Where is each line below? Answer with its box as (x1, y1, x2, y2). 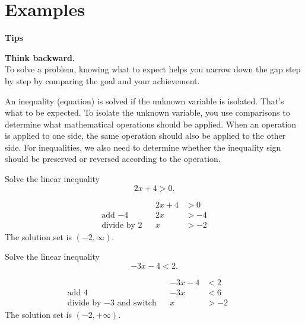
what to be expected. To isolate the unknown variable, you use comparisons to (5, 106, 290, 119)
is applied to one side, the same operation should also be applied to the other (5, 129, 286, 142)
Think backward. (5, 51, 75, 63)
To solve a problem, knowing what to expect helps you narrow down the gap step (5, 63, 301, 75)
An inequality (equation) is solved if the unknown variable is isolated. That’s (5, 94, 284, 107)
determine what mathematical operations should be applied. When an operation (5, 117, 297, 130)
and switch (117, 299, 157, 308)
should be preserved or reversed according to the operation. (5, 152, 221, 165)
